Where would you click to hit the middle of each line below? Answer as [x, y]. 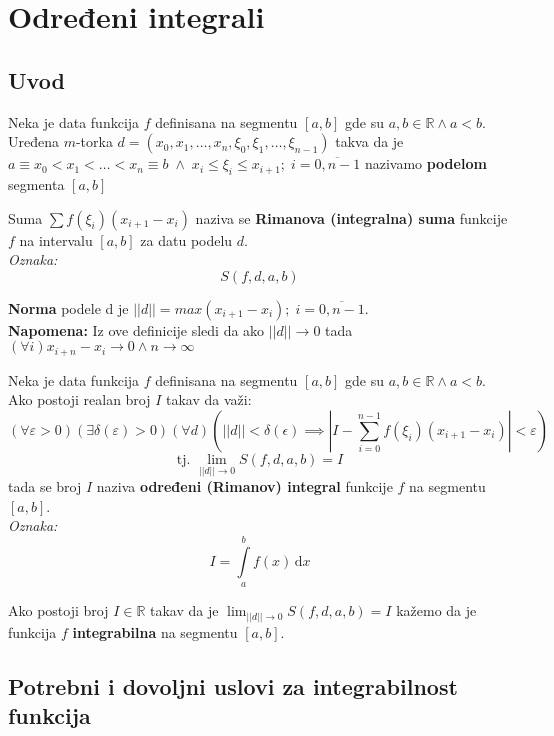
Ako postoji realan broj [79, 399]
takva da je [369, 141]
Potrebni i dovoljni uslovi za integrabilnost [233, 685]
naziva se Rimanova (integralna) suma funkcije [351, 217]
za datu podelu [186, 239]
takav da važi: [209, 399]
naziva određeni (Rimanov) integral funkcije [244, 486]
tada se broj [45, 486]
